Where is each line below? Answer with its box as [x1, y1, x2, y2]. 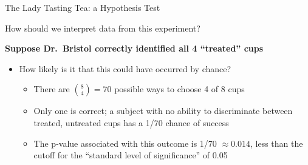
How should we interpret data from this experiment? [5, 21, 200, 34]
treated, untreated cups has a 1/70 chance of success [33, 116, 229, 129]
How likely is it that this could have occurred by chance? [19, 62, 231, 75]
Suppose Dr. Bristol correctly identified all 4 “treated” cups [5, 42, 264, 55]
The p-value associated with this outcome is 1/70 [33, 136, 217, 149]
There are [33, 82, 70, 95]
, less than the [250, 136, 303, 149]
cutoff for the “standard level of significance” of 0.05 [33, 149, 228, 161]
